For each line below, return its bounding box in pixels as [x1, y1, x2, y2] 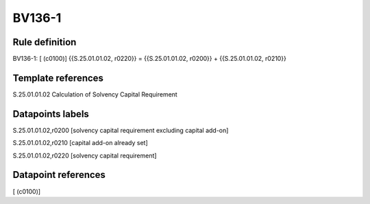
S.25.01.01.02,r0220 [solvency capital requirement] [12, 151, 157, 160]
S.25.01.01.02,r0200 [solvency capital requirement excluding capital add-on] [12, 126, 229, 134]
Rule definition [12, 36, 77, 48]
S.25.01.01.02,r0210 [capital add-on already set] [12, 139, 149, 147]
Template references [12, 72, 104, 84]
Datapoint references [12, 169, 106, 181]
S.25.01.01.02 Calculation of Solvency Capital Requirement [12, 90, 177, 99]
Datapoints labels [12, 108, 89, 120]
